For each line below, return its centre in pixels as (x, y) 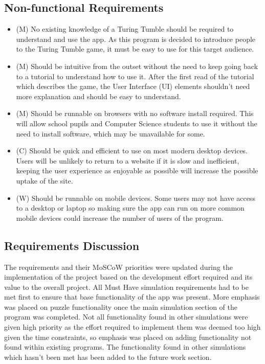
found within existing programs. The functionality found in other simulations (125, 347)
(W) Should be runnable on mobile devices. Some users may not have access (136, 198)
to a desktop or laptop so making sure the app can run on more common (130, 208)
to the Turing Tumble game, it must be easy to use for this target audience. (135, 49)
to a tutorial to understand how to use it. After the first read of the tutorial (135, 76)
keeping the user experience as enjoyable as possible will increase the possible (137, 170)
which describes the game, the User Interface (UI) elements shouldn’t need (133, 86)
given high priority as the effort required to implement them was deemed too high (132, 327)
